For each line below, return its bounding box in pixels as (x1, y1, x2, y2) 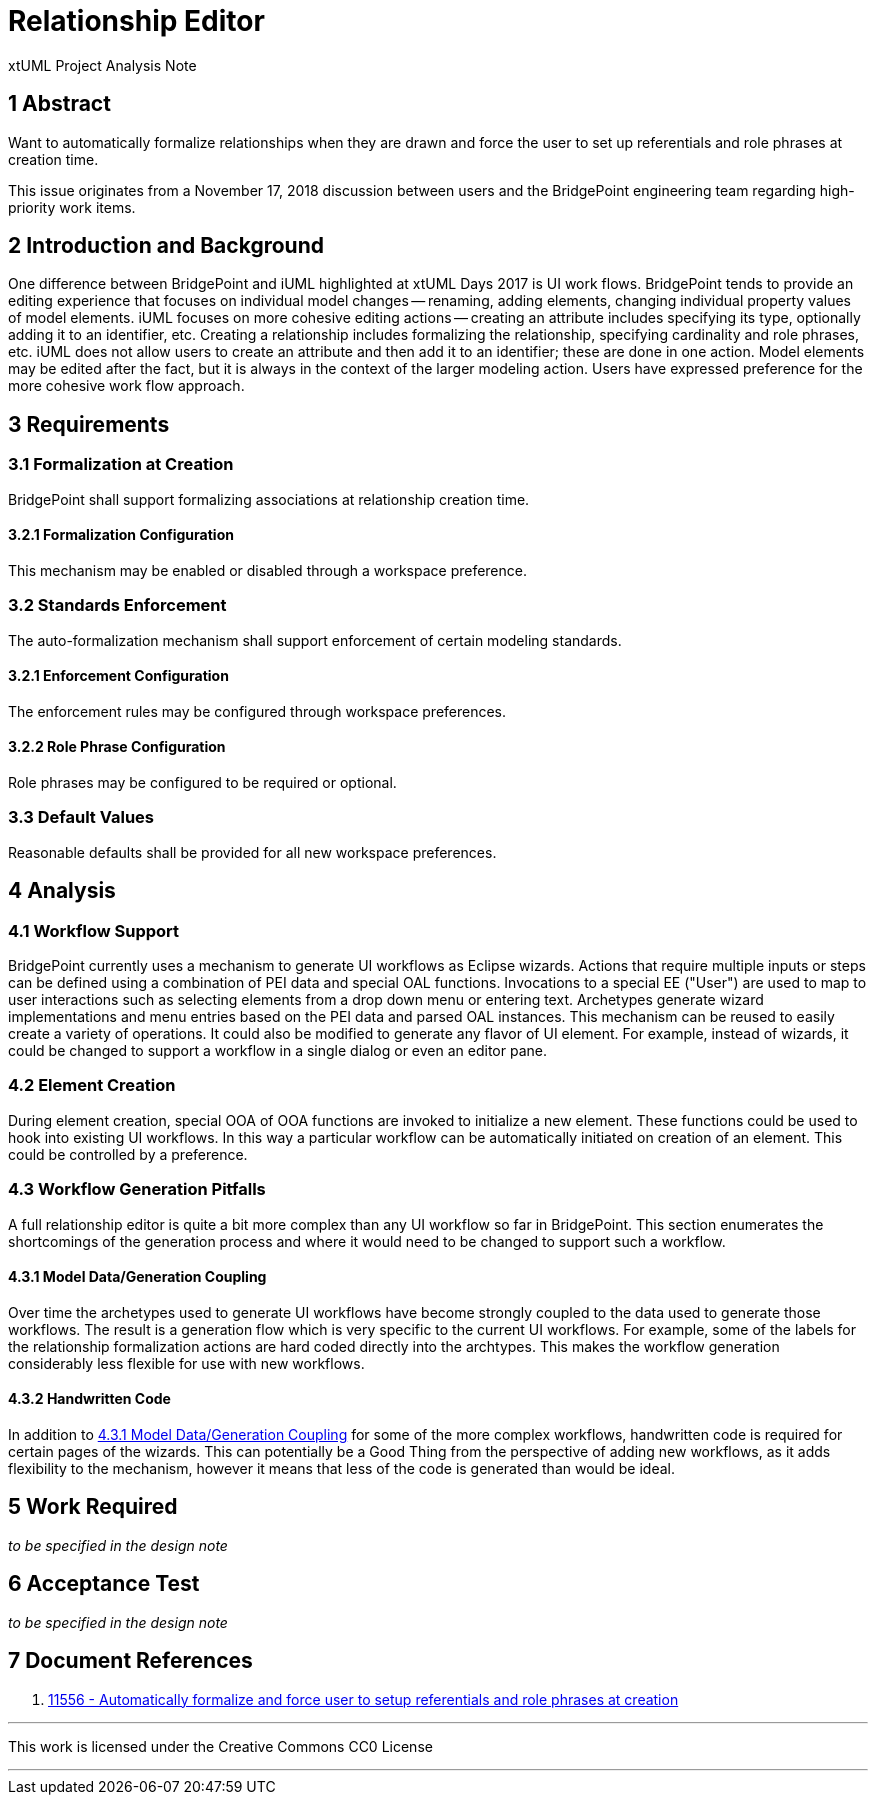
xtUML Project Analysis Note (8, 56, 197, 74)
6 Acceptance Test (8, 1571, 200, 1597)
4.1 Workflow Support (8, 920, 180, 941)
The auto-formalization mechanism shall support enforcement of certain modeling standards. (8, 631, 622, 649)
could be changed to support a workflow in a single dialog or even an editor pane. (8, 1042, 547, 1060)
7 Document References (8, 1648, 253, 1674)
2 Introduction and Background (8, 233, 324, 259)
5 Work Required (8, 1494, 178, 1520)
